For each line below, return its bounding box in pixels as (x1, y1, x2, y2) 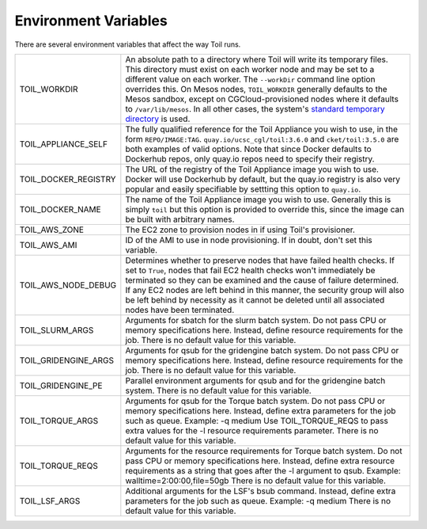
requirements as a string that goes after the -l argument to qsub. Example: (125, 465, 401, 476)
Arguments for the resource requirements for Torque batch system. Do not (125, 445, 402, 456)
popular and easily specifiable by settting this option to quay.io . (125, 183, 361, 194)
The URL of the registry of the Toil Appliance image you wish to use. (125, 163, 380, 174)
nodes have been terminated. (125, 304, 235, 315)
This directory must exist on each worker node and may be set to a (125, 63, 375, 74)
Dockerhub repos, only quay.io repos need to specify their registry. (125, 153, 375, 164)
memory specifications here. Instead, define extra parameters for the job (125, 405, 396, 416)
